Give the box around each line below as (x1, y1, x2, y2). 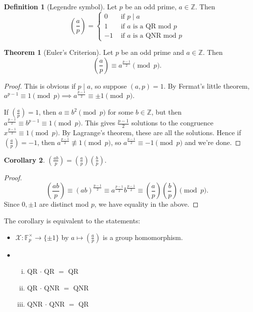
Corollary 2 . (4, 154, 45, 165)
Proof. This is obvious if (4, 80, 76, 91)
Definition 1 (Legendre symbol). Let (4, 1, 117, 11)
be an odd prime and (121, 47, 184, 57)
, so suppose (91, 80, 127, 91)
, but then (151, 107, 182, 117)
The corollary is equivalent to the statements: (4, 215, 140, 225)
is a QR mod (133, 23, 171, 30)
